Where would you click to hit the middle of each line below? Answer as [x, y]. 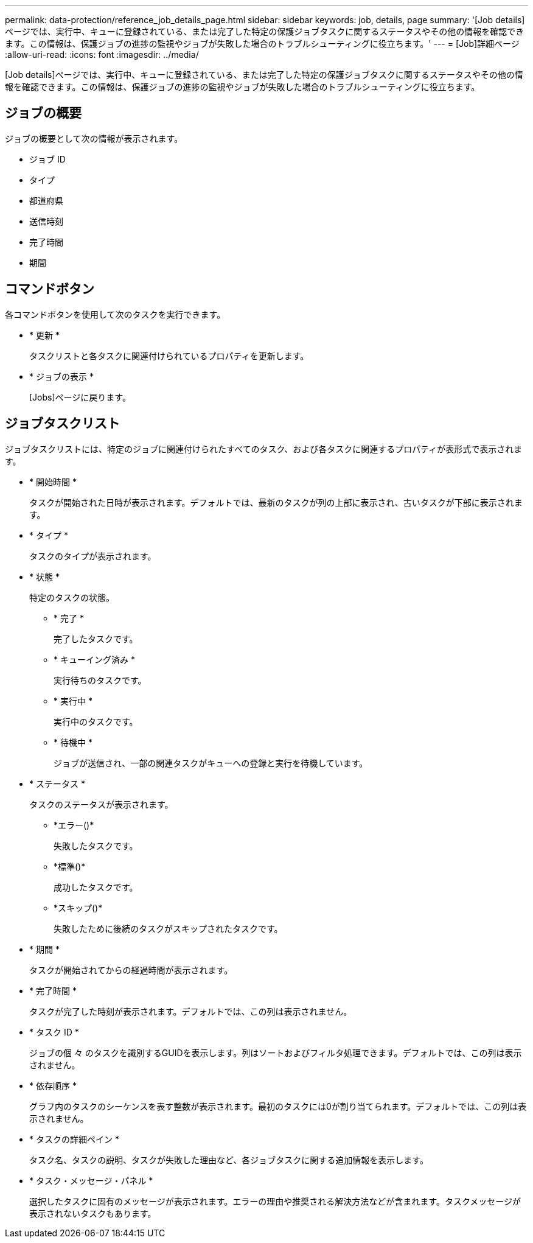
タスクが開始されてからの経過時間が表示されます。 [131, 970]
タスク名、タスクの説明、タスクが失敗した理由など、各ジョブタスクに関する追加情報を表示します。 [229, 1160]
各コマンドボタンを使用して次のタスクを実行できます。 [115, 314]
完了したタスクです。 [96, 639]
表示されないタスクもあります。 [93, 1213]
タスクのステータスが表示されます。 [101, 804]
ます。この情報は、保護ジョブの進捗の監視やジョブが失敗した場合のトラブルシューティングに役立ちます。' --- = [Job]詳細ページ [262, 44]
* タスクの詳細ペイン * [74, 1139]
